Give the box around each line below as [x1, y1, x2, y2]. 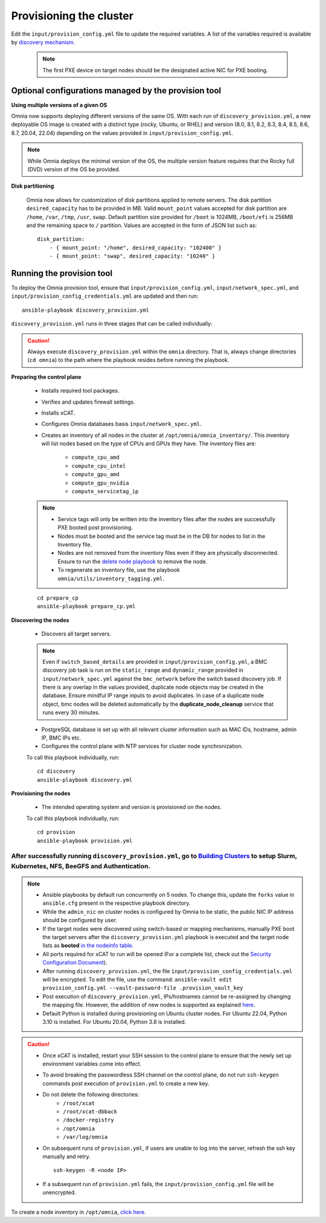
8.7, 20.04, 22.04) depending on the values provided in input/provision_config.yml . [11, 129, 234, 136]
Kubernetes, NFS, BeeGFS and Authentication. [11, 862, 151, 871]
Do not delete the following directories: [42, 1091, 139, 1098]
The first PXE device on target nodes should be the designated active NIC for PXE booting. [42, 67, 268, 74]
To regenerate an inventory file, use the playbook [57, 566, 181, 574]
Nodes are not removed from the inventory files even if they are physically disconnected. [57, 549, 279, 557]
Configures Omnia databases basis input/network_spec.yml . [41, 421, 202, 428]
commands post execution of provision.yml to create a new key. [42, 1080, 209, 1087]
